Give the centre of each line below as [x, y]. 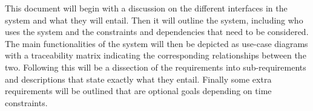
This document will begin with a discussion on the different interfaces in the [146, 8]
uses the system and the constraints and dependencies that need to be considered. [157, 32]
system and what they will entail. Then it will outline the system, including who [154, 20]
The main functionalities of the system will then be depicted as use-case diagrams [156, 43]
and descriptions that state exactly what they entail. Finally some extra [138, 79]
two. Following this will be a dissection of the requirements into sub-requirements [156, 67]
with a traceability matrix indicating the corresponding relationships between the [156, 55]
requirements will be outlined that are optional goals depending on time [138, 91]
